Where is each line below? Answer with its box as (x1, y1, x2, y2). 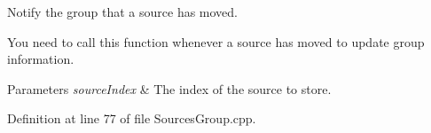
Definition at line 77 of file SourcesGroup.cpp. (7, 109, 256, 128)
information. (7, 50, 74, 68)
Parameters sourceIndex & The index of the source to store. (7, 79, 332, 98)
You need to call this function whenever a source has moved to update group (7, 32, 425, 51)
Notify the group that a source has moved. (7, 3, 239, 20)
